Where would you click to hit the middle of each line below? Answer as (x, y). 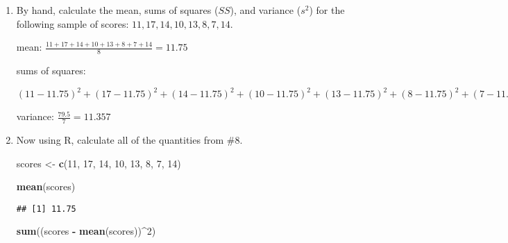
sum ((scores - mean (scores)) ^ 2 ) (86, 231)
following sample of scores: (73, 23)
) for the (327, 10)
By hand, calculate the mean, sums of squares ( (117, 10)
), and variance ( (265, 10)
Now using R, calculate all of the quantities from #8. (129, 139)
